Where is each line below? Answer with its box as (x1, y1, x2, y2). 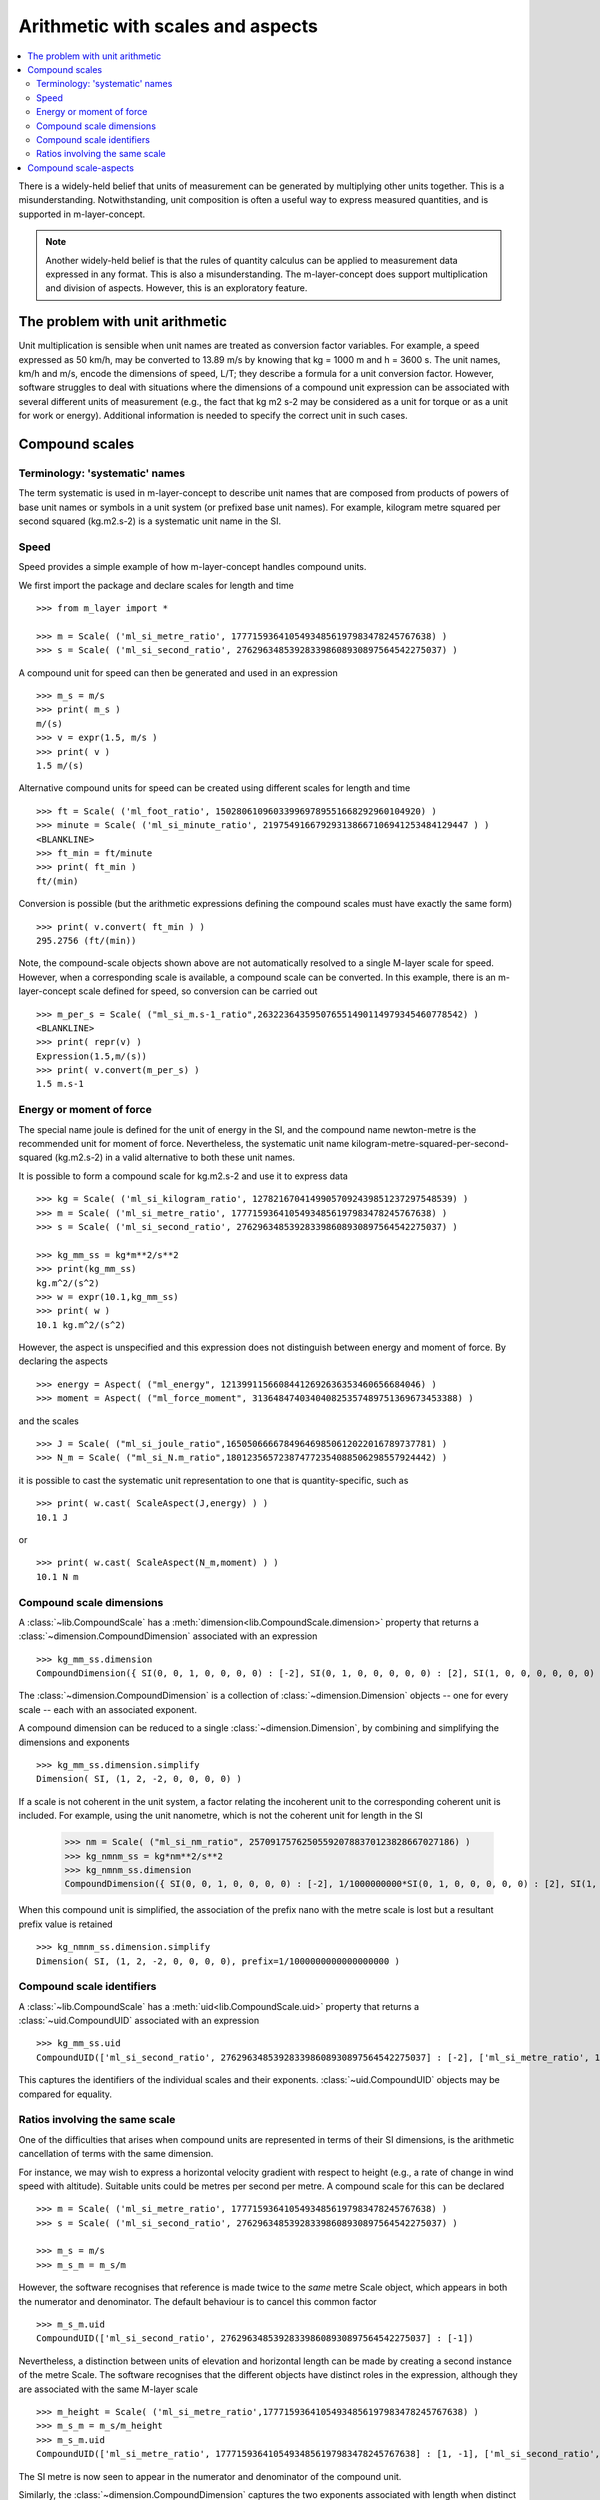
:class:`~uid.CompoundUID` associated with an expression (18, 2015, 260, 2027)
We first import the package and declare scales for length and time (18, 579, 294, 591)
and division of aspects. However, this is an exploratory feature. (45, 282, 308, 294)
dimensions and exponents (18, 1736, 130, 1748)
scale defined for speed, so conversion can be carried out (78, 985, 318, 997)
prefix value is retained (18, 1918, 114, 1930)
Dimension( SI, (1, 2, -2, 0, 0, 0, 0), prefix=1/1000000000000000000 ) (36, 1955, 400, 1967)
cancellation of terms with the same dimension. (18, 2148, 214, 2160)
